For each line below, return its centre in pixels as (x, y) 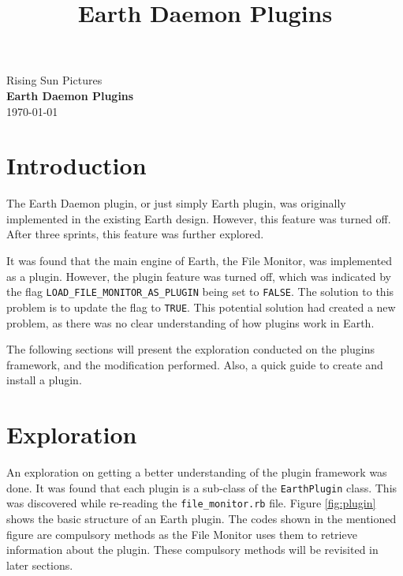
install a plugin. (44, 380)
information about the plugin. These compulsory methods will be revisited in (192, 550)
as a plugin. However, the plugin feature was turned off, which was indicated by (199, 276)
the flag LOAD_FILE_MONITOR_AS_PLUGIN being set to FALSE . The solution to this (200, 292)
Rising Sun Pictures (54, 80)
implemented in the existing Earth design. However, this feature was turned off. (199, 218)
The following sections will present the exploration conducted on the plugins (191, 349)
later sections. (40, 565)
